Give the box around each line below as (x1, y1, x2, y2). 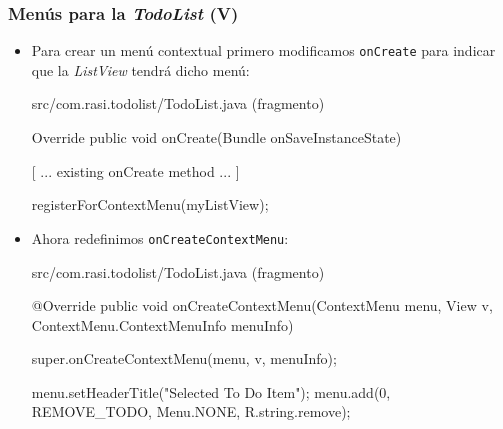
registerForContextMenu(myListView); (31, 194, 269, 215)
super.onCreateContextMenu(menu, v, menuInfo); (31, 348, 337, 369)
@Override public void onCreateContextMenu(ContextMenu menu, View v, (31, 295, 493, 316)
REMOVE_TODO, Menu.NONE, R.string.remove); (31, 401, 351, 422)
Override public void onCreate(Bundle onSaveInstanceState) (31, 127, 402, 148)
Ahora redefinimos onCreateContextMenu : (31, 227, 289, 248)
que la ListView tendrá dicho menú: (31, 59, 250, 80)
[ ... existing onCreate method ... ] (31, 160, 240, 181)
